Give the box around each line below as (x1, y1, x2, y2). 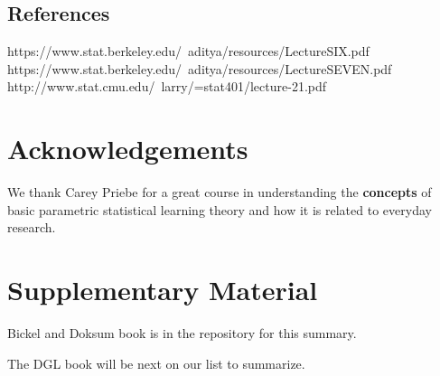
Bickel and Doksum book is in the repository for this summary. (7, 324, 357, 343)
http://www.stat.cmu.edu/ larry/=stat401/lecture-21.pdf (7, 77, 327, 96)
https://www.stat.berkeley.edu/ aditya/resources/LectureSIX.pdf (7, 42, 370, 61)
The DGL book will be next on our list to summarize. (7, 353, 305, 372)
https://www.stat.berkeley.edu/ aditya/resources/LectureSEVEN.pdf (7, 59, 392, 78)
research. (7, 218, 56, 237)
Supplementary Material (7, 271, 318, 308)
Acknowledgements (7, 130, 248, 167)
